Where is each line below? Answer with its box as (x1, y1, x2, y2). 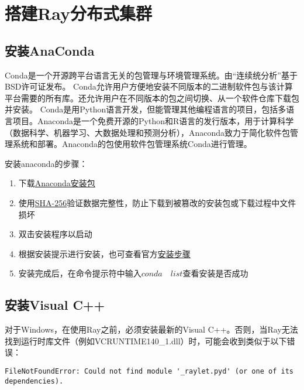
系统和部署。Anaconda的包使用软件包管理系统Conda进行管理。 (12, 138, 252, 150)
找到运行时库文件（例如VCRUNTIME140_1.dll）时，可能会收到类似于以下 (5, 334, 287, 347)
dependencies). (5, 377, 64, 385)
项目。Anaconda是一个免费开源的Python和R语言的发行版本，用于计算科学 (12, 114, 294, 126)
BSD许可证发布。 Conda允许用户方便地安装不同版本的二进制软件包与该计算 (5, 80, 293, 93)
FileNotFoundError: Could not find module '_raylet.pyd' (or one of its (5, 367, 293, 375)
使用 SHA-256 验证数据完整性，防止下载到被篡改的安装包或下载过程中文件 (18, 196, 296, 208)
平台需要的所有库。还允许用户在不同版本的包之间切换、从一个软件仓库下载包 (5, 91, 299, 104)
